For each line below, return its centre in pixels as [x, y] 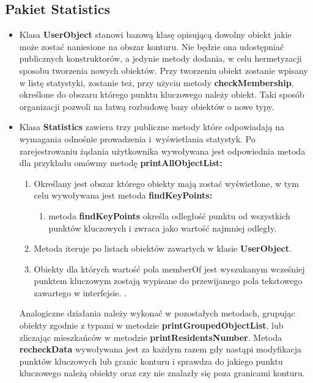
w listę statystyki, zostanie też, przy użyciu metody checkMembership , [156, 82]
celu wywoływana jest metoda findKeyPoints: [123, 195]
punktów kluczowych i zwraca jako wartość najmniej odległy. [163, 228]
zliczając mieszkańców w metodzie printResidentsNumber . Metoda [150, 337]
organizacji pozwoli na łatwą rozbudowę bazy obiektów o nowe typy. [147, 106]
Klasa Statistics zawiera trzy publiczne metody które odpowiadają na [152, 127]
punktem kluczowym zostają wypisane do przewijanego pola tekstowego [168, 281]
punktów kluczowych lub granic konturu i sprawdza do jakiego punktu [151, 361]
